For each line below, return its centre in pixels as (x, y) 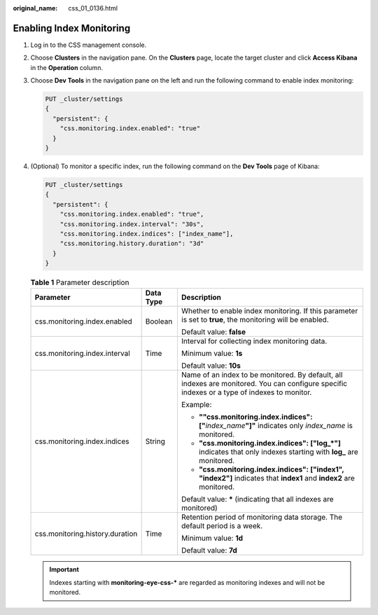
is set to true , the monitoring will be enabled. (255, 320)
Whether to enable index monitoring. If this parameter (269, 311)
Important (64, 569)
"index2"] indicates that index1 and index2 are (276, 478)
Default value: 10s (211, 366)
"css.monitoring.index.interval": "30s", (132, 224)
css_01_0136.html (93, 8)
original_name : (35, 8)
